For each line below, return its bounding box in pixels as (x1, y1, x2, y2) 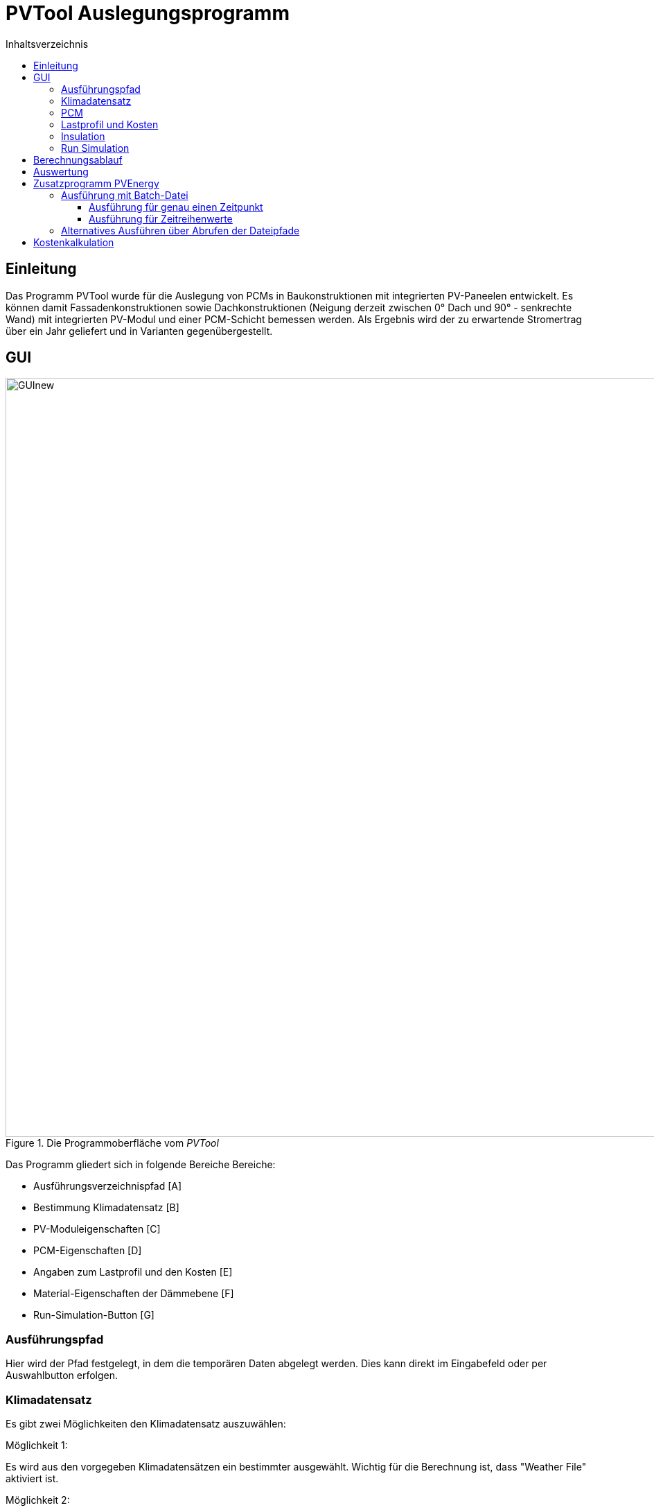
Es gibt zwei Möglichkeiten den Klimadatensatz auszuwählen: (6, 1417, 286, 1430)
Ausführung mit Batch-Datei (61, 189, 188, 201)
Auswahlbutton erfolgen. (6, 1369, 118, 1382)
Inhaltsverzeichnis (6, 37, 89, 50)
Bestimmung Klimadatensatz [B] (33, 1201, 179, 1214)
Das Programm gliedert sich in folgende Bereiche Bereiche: (6, 1158, 276, 1171)
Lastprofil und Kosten (61, 118, 159, 130)
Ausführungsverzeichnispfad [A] (33, 1180, 182, 1192)
